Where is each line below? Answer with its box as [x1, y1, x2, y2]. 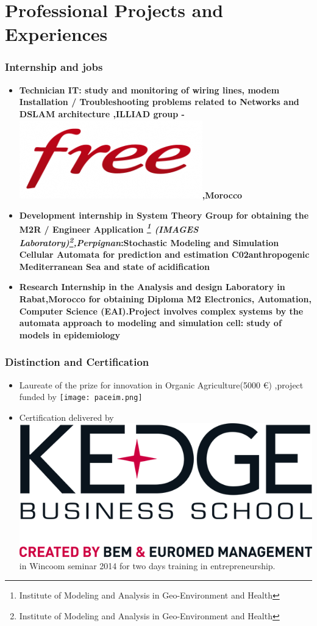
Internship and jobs [5, 59, 103, 75]
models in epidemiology [19, 328, 121, 341]
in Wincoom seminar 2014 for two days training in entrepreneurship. [19, 559, 276, 572]
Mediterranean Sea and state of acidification [19, 260, 210, 272]
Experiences [5, 21, 108, 46]
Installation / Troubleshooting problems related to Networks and [19, 95, 299, 108]
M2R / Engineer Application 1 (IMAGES [19, 220, 199, 235]
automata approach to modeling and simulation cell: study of [19, 316, 282, 329]
